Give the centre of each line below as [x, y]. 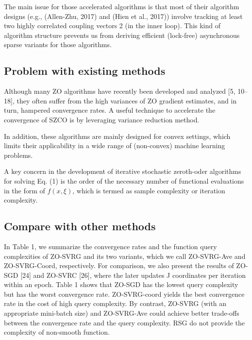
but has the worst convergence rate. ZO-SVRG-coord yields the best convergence [124, 294]
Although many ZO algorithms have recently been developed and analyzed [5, [120, 91]
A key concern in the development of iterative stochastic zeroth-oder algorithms [123, 171]
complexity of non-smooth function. [57, 332]
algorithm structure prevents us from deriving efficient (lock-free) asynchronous [122, 35]
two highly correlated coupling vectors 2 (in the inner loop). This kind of [112, 25]
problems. [18, 155]
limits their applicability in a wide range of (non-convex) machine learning [115, 145]
